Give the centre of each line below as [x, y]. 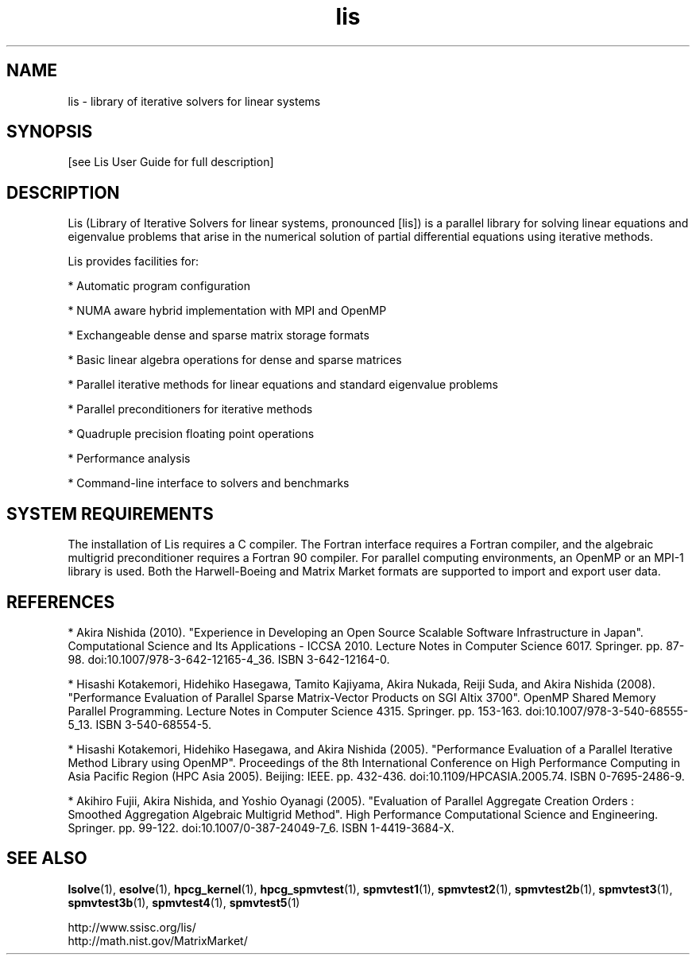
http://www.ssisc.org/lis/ [132, 927]
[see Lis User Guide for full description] [171, 162]
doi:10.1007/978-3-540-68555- [607, 711]
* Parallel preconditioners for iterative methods [190, 409]
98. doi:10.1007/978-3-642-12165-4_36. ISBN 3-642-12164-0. [229, 659]
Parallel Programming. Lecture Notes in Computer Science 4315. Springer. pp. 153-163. [295, 711]
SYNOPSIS [50, 132]
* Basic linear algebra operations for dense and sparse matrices [235, 360]
